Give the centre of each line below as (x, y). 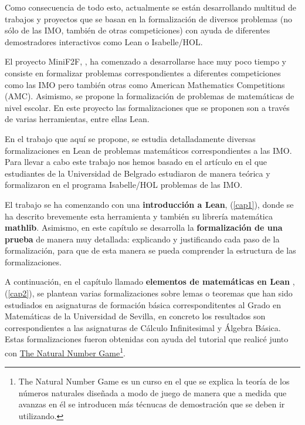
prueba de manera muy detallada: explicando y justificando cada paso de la (142, 239)
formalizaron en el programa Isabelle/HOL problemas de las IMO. (124, 185)
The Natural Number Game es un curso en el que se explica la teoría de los (154, 381)
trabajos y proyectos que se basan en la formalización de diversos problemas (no (148, 18)
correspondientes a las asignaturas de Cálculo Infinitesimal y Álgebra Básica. (143, 327)
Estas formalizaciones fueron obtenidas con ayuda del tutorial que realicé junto (147, 339)
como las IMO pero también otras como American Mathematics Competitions (145, 84)
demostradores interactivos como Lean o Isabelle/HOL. (104, 41)
